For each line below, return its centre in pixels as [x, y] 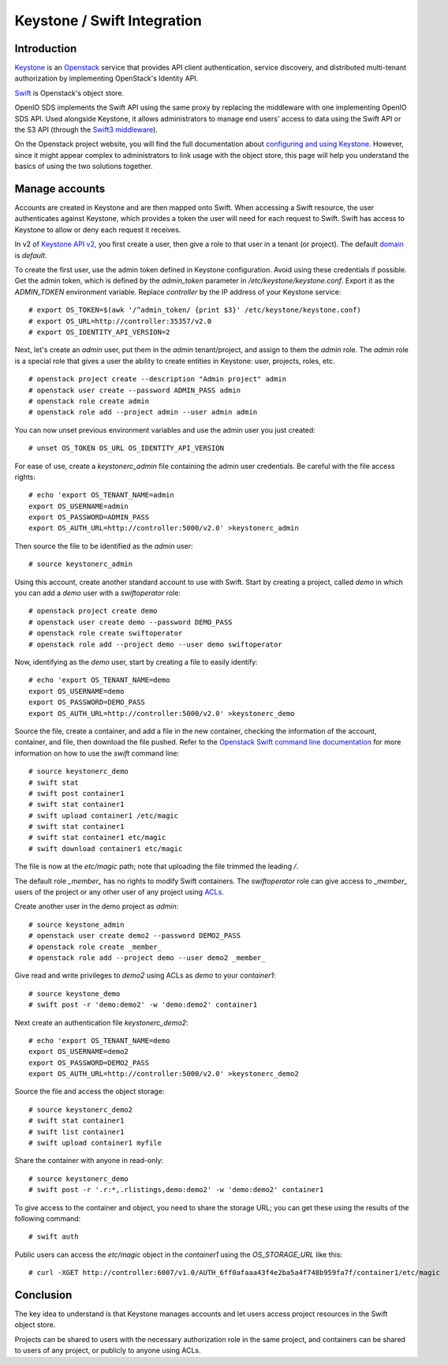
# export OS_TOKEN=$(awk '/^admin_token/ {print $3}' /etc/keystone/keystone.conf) [195, 310]
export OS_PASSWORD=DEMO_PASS [87, 702]
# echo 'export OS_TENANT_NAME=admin [102, 495]
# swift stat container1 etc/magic [97, 838]
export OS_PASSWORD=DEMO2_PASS [89, 1063]
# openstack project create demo [93, 611]
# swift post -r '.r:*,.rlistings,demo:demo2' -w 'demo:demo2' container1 [176, 1190]
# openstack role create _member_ [95, 947]
